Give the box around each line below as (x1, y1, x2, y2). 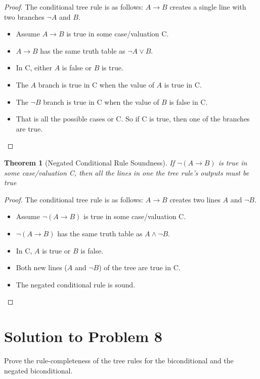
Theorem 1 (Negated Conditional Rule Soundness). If (4, 157, 175, 167)
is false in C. (169, 96, 208, 107)
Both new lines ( (16, 262, 67, 273)
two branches (4, 11, 45, 22)
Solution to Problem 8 (4, 326, 162, 347)
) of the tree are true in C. (99, 262, 181, 273)
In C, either (16, 62, 53, 73)
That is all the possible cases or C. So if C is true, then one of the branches (16, 113, 250, 124)
